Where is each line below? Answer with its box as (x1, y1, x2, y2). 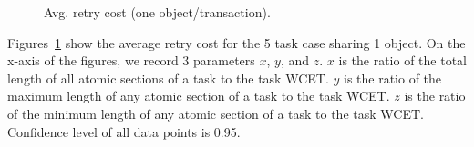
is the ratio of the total (338, 51, 468, 70)
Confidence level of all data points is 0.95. (7, 122, 241, 141)
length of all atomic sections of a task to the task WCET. (7, 68, 329, 87)
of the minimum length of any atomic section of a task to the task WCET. (7, 103, 424, 122)
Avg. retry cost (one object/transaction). (44, 3, 271, 21)
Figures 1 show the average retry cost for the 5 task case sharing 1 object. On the (7, 33, 466, 52)
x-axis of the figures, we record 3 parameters (7, 51, 255, 70)
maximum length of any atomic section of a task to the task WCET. (7, 86, 390, 105)
